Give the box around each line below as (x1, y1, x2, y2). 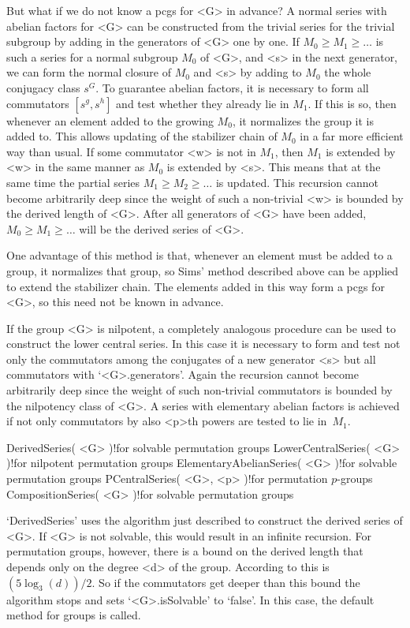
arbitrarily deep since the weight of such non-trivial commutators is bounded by (6, 382, 393, 398)
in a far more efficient (300, 128, 404, 144)
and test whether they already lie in (116, 95, 289, 111)
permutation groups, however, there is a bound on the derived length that (6, 543, 363, 559)
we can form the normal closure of (6, 64, 172, 80)
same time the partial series (6, 174, 140, 190)
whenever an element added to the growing (6, 112, 214, 129)
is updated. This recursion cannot (215, 174, 379, 190)
